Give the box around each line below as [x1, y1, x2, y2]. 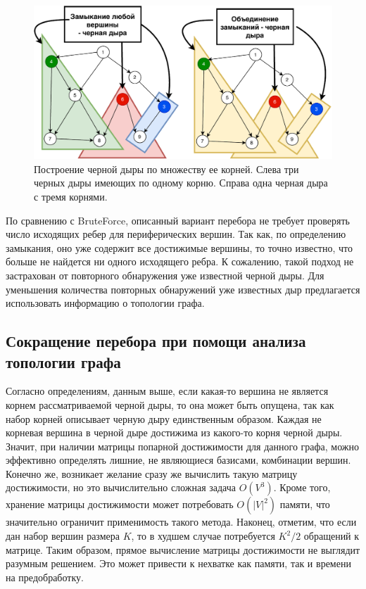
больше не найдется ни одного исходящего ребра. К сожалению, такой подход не [6, 254, 354, 269]
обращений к [303, 528, 360, 543]
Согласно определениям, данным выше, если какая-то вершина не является [6, 384, 329, 398]
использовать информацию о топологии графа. [6, 296, 205, 310]
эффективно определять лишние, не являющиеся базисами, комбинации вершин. [6, 452, 351, 467]
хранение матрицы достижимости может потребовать [6, 497, 234, 512]
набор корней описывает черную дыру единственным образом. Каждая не [6, 411, 322, 426]
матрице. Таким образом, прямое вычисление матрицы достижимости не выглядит [6, 542, 360, 557]
